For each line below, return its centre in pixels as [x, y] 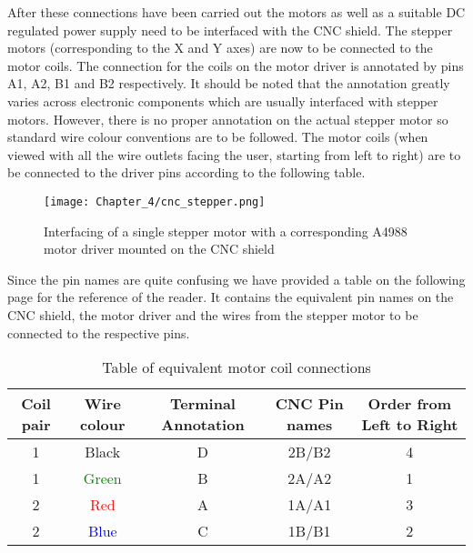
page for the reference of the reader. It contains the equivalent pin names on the [231, 297]
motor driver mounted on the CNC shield [159, 249]
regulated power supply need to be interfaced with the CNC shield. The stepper [230, 30]
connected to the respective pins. [99, 332]
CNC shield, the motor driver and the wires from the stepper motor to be [213, 314]
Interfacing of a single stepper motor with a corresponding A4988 [226, 231]
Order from [410, 404]
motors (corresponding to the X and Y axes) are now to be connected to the [220, 48]
